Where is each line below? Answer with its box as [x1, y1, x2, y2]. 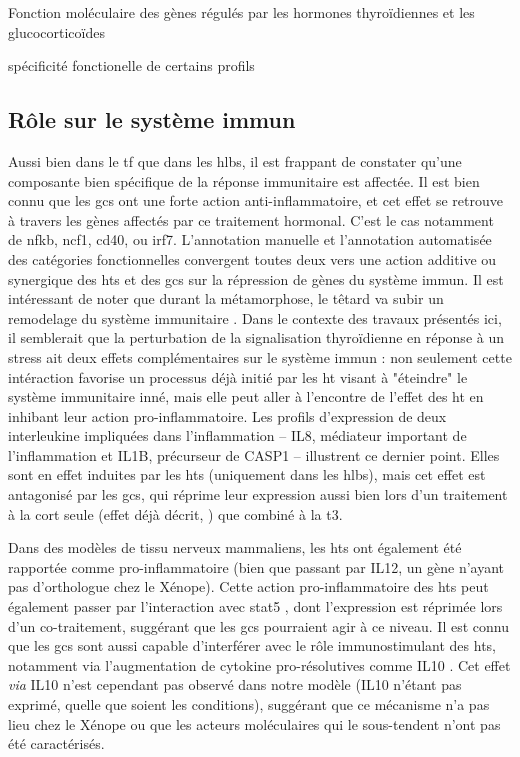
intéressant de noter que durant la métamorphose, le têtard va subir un [8, 288, 444, 309]
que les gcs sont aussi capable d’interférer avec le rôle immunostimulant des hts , [8, 635, 497, 656]
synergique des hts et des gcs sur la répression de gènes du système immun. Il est [8, 268, 504, 289]
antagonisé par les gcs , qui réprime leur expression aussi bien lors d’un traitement [8, 484, 508, 505]
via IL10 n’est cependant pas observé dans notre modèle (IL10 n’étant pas [8, 674, 462, 695]
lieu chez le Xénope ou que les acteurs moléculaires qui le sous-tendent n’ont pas [8, 713, 501, 734]
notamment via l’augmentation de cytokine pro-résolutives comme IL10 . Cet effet [8, 654, 511, 675]
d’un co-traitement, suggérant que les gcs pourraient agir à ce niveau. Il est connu [8, 615, 509, 636]
